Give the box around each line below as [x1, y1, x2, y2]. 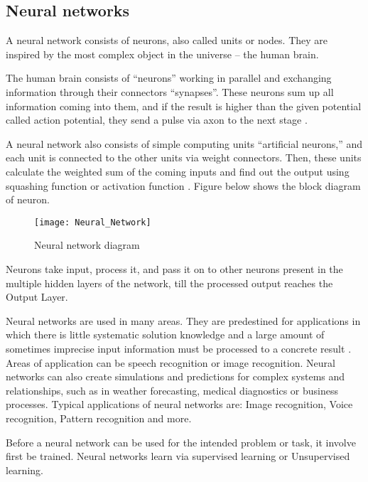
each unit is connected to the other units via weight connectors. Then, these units [6, 150, 362, 165]
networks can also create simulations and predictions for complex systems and [6, 369, 345, 384]
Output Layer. [6, 289, 68, 304]
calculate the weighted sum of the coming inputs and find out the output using [6, 164, 350, 178]
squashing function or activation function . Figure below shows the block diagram [6, 178, 361, 193]
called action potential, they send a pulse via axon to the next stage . [6, 112, 308, 127]
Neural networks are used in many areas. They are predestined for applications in [6, 313, 361, 328]
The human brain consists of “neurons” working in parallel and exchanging [6, 70, 332, 85]
